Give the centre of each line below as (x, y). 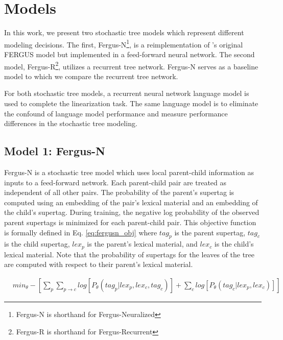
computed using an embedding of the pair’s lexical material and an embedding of (131, 202)
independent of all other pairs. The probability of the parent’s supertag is (119, 192)
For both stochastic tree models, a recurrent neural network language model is (127, 93)
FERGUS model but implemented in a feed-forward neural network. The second (129, 54)
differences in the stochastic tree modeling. (71, 123)
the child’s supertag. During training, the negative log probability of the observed (132, 212)
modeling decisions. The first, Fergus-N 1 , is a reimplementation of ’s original (124, 43)
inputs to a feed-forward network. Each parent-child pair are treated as (115, 182)
